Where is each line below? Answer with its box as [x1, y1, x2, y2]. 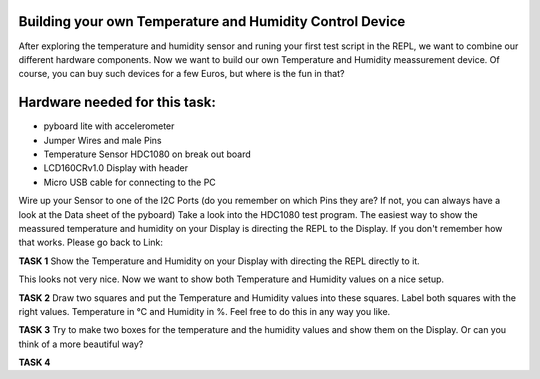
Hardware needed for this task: [18, 94, 217, 111]
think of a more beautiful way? [18, 338, 144, 350]
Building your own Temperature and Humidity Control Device [18, 13, 406, 30]
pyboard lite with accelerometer [43, 120, 175, 132]
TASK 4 [18, 356, 51, 369]
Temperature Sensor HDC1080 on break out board [43, 148, 252, 160]
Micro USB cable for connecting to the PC [43, 176, 217, 188]
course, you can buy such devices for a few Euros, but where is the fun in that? [18, 68, 345, 80]
